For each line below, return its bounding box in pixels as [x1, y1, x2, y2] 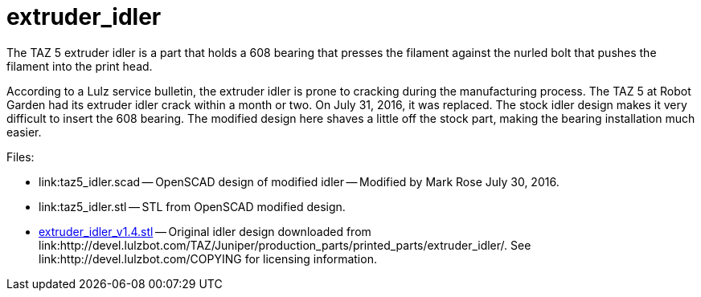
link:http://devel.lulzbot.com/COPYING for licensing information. [39, 251, 377, 266]
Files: [6, 149, 35, 164]
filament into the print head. [6, 59, 153, 73]
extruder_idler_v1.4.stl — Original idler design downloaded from [39, 224, 371, 238]
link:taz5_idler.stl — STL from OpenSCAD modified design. [39, 199, 346, 214]
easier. [6, 124, 42, 139]
